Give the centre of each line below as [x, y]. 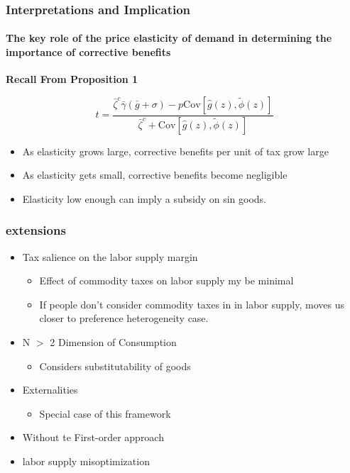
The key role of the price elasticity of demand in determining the [169, 38]
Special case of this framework [105, 413]
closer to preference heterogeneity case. [124, 318]
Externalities [50, 390]
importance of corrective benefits [88, 52]
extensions [36, 230]
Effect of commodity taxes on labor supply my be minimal [166, 280]
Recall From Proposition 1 [72, 79]
